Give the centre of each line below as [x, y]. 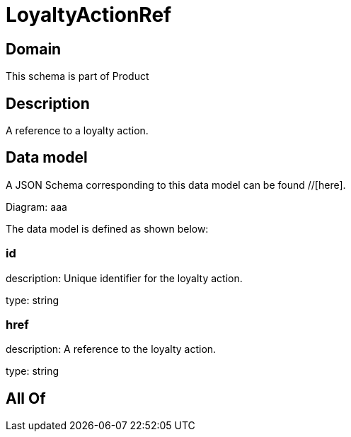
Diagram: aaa [36, 206]
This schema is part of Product [77, 76]
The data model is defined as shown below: [107, 228]
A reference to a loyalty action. [77, 131]
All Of [26, 398]
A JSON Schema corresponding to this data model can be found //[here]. [176, 185]
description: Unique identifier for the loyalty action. [124, 278]
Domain [34, 49]
